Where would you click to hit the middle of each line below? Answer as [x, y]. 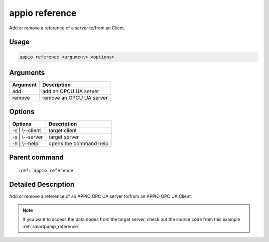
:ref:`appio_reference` [47, 170]
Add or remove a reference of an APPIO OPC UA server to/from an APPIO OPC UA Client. [101, 196]
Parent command [36, 157]
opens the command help [78, 143]
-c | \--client [27, 130]
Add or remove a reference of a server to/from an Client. [67, 28]
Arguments [27, 72]
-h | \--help [25, 143]
